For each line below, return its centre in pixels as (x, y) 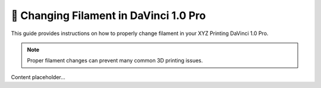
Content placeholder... (38, 77)
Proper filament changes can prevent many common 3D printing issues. (115, 61)
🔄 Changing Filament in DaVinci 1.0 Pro (108, 15)
